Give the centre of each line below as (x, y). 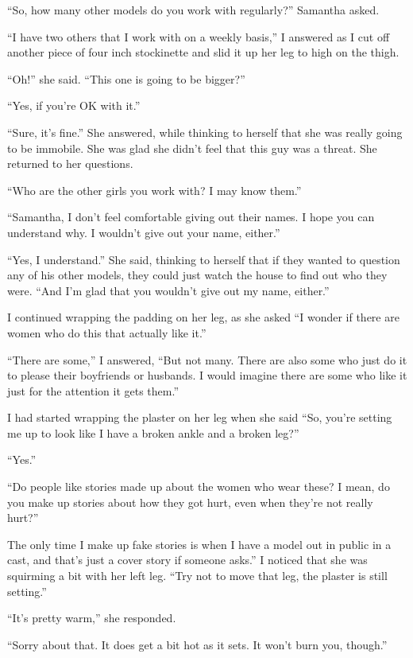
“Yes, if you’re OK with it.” (74, 105)
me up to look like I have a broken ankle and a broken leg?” (153, 432)
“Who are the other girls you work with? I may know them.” (154, 190)
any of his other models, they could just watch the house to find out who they (197, 275)
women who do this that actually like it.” (107, 332)
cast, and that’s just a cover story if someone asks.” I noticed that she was (187, 560)
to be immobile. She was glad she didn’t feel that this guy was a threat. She (192, 148)
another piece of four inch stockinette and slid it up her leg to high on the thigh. (203, 52)
